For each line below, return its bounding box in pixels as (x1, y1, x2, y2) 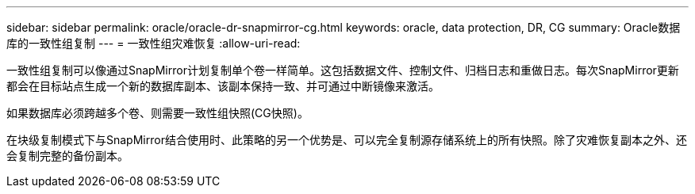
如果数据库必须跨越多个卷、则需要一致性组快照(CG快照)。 (6, 106, 309, 120)
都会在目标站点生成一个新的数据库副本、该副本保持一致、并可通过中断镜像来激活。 (6, 79, 440, 93)
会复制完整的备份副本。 (6, 149, 129, 162)
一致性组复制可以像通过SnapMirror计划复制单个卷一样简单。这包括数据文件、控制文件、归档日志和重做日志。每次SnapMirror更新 (6, 63, 679, 77)
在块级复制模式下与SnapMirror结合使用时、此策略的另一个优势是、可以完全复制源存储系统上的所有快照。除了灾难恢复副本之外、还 (6, 133, 687, 146)
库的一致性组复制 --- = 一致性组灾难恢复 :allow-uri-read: (6, 36, 301, 50)
